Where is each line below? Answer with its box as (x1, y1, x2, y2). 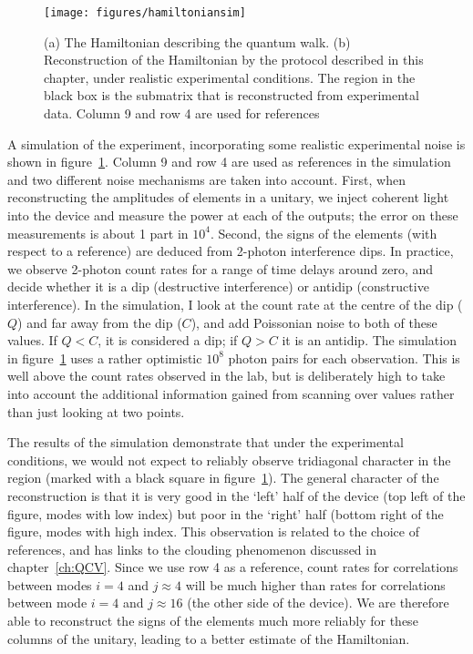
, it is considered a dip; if (98, 331, 238, 350)
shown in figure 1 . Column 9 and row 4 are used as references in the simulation (7, 152, 451, 171)
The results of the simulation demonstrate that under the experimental (7, 433, 404, 452)
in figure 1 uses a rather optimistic (7, 348, 202, 367)
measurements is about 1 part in (7, 223, 189, 242)
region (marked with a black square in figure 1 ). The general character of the (7, 468, 439, 487)
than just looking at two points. (7, 402, 185, 421)
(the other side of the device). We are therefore (187, 593, 449, 612)
